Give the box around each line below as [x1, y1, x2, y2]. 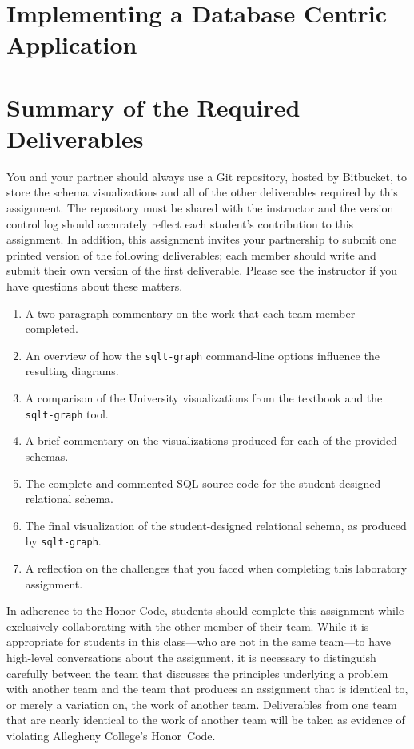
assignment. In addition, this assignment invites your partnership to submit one [6, 231, 397, 248]
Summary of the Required [6, 90, 301, 123]
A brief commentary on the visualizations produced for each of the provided [25, 432, 397, 449]
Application [6, 28, 137, 61]
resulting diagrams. [25, 363, 119, 379]
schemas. [25, 447, 69, 464]
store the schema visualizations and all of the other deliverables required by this [6, 184, 398, 200]
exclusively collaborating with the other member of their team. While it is [6, 617, 369, 634]
